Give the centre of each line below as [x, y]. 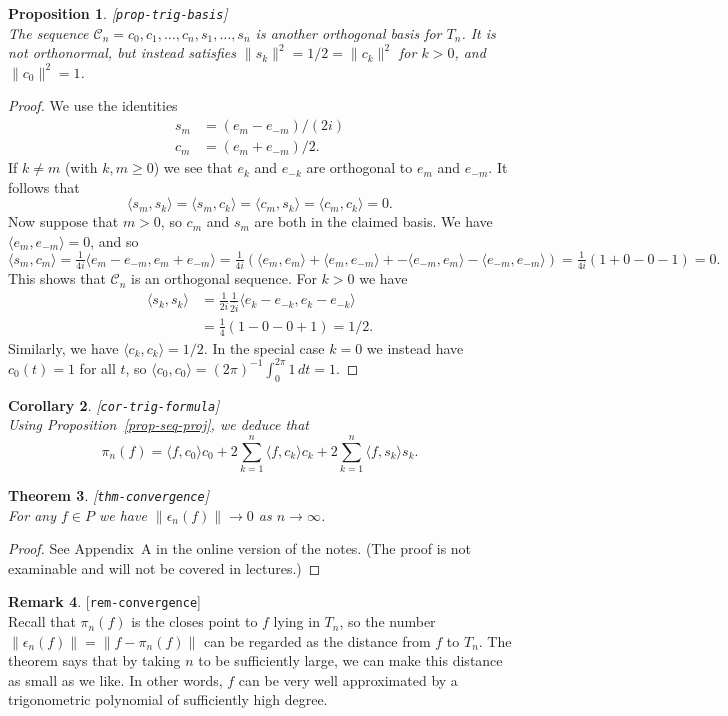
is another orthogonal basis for [348, 32]
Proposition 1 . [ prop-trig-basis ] [118, 13]
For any [32, 514]
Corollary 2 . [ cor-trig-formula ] [114, 404]
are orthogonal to [359, 167]
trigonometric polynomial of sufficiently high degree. [168, 699]
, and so [114, 240]
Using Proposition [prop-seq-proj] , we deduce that [158, 424]
